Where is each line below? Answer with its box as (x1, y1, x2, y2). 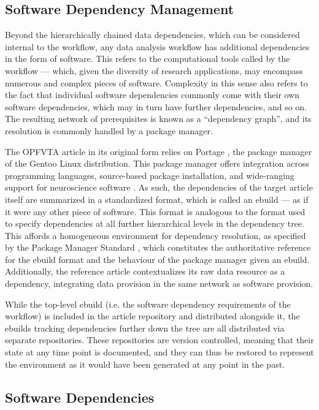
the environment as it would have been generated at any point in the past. (5, 357, 285, 370)
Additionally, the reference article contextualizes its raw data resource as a (5, 265, 285, 278)
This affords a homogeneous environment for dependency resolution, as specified (5, 229, 306, 241)
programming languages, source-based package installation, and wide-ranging (5, 169, 294, 181)
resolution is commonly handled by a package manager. (5, 124, 213, 137)
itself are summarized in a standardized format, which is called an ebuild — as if (5, 192, 309, 205)
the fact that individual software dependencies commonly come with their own (5, 88, 300, 101)
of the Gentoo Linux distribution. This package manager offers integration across (5, 157, 309, 170)
